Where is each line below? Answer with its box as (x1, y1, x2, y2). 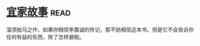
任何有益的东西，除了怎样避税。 (6, 33, 85, 40)
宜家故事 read (6, 5, 71, 19)
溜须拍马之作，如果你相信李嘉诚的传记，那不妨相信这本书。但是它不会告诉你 (6, 26, 194, 33)
